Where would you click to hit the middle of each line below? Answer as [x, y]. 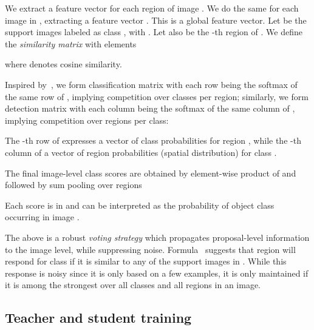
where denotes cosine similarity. [63, 64]
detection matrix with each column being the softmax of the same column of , [150, 108]
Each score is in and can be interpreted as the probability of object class [140, 205]
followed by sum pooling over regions [73, 185]
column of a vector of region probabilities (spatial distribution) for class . [141, 152]
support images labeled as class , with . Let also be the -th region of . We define [154, 32]
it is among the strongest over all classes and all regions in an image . [133, 285]
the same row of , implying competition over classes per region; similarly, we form [157, 96]
